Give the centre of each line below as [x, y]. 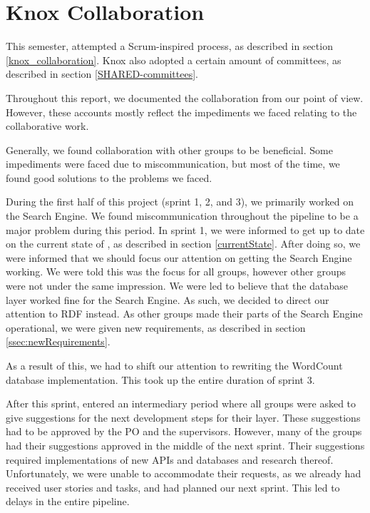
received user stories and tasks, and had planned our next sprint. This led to [173, 487]
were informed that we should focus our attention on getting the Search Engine [179, 257]
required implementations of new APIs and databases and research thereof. [170, 459]
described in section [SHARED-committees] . [102, 74]
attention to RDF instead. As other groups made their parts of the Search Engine [184, 314]
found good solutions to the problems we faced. [109, 177]
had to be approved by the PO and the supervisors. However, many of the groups [184, 431]
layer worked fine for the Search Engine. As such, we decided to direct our [168, 299]
